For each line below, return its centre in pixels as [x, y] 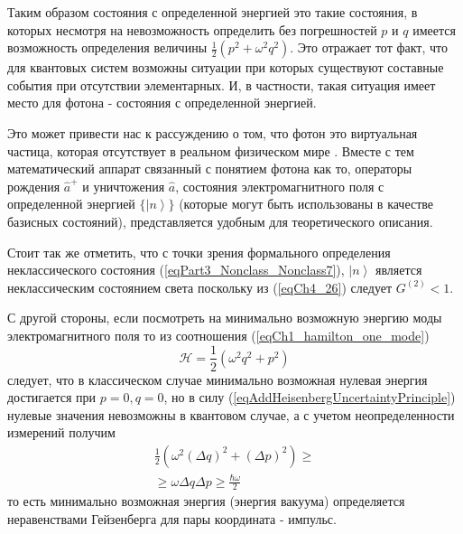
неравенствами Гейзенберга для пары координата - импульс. [172, 518]
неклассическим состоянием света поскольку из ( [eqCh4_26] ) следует [200, 287]
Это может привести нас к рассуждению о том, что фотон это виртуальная [213, 132]
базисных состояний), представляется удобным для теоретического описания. [220, 221]
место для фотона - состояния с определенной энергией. [162, 103]
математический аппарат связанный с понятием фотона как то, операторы [210, 169]
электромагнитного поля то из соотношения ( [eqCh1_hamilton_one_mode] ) [218, 335]
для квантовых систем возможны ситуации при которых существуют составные [226, 67]
